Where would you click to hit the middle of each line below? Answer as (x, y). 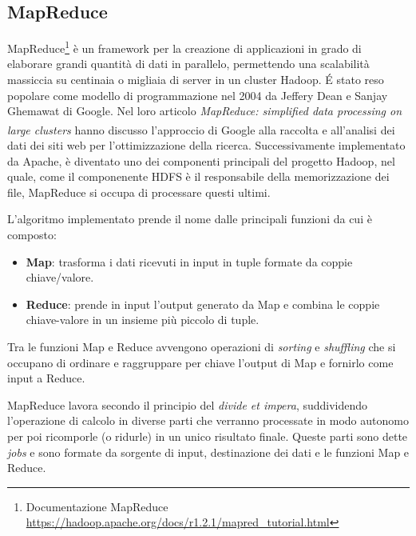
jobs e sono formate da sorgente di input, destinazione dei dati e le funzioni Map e (208, 452)
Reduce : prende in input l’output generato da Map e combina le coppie (203, 304)
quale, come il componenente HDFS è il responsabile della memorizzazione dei (198, 176)
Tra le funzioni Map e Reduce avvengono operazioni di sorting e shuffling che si (202, 347)
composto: (32, 235)
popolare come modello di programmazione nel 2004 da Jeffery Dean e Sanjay (198, 95)
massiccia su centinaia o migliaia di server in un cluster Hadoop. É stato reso (196, 80)
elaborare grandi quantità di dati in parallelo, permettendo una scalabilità (188, 64)
